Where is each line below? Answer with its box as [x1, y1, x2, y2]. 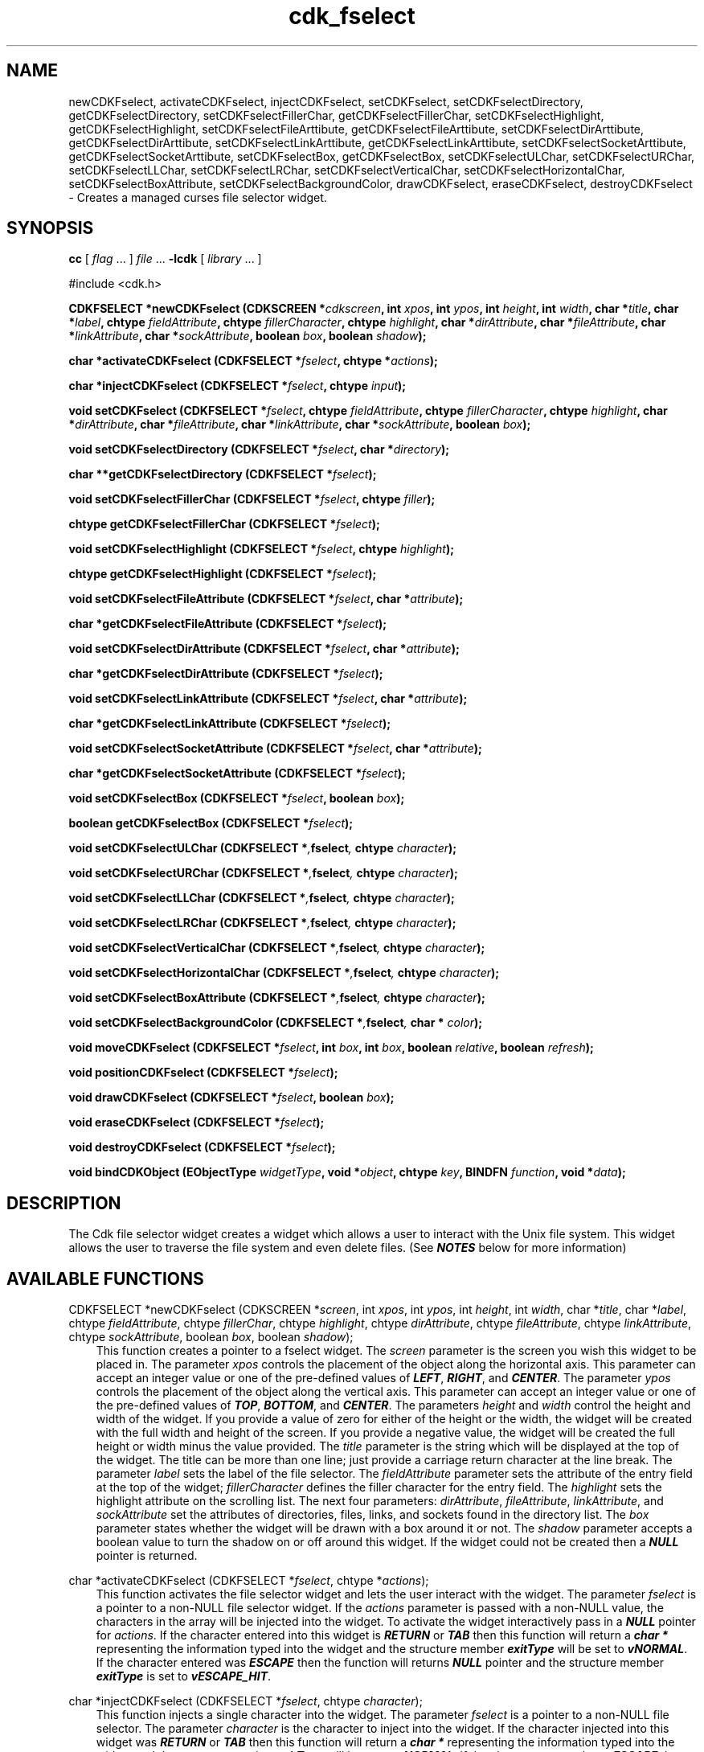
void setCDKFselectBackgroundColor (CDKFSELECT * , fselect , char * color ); [68, 1016, 483, 1030]
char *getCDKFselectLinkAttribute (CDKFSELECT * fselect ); [68, 716, 391, 731]
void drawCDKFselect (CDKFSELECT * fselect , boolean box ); [68, 1090, 395, 1105]
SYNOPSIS [6, 218, 94, 239]
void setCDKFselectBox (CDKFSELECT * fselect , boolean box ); [68, 791, 405, 806]
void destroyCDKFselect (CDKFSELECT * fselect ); [68, 1140, 336, 1155]
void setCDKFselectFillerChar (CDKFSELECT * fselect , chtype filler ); [68, 492, 436, 507]
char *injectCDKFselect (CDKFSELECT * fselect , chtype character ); [68, 1694, 423, 1709]
